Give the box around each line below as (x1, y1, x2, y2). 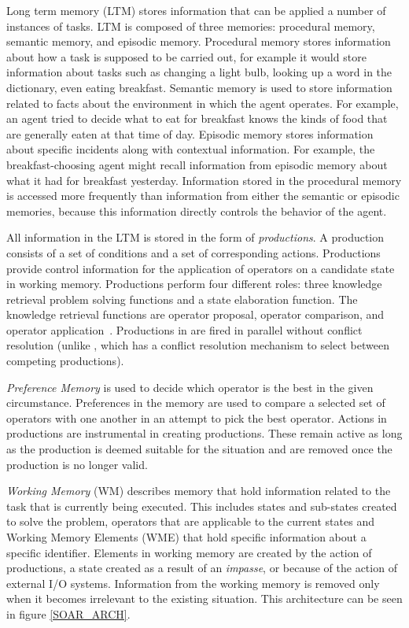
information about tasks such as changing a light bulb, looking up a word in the (6, 64, 392, 80)
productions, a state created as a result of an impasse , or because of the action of (6, 560, 397, 576)
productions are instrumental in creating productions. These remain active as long (6, 425, 403, 441)
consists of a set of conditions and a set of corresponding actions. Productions (6, 244, 381, 260)
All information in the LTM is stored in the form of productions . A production (6, 229, 385, 246)
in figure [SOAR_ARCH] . (6, 605, 131, 622)
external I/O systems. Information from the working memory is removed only (6, 574, 380, 591)
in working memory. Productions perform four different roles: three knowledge (6, 275, 382, 292)
